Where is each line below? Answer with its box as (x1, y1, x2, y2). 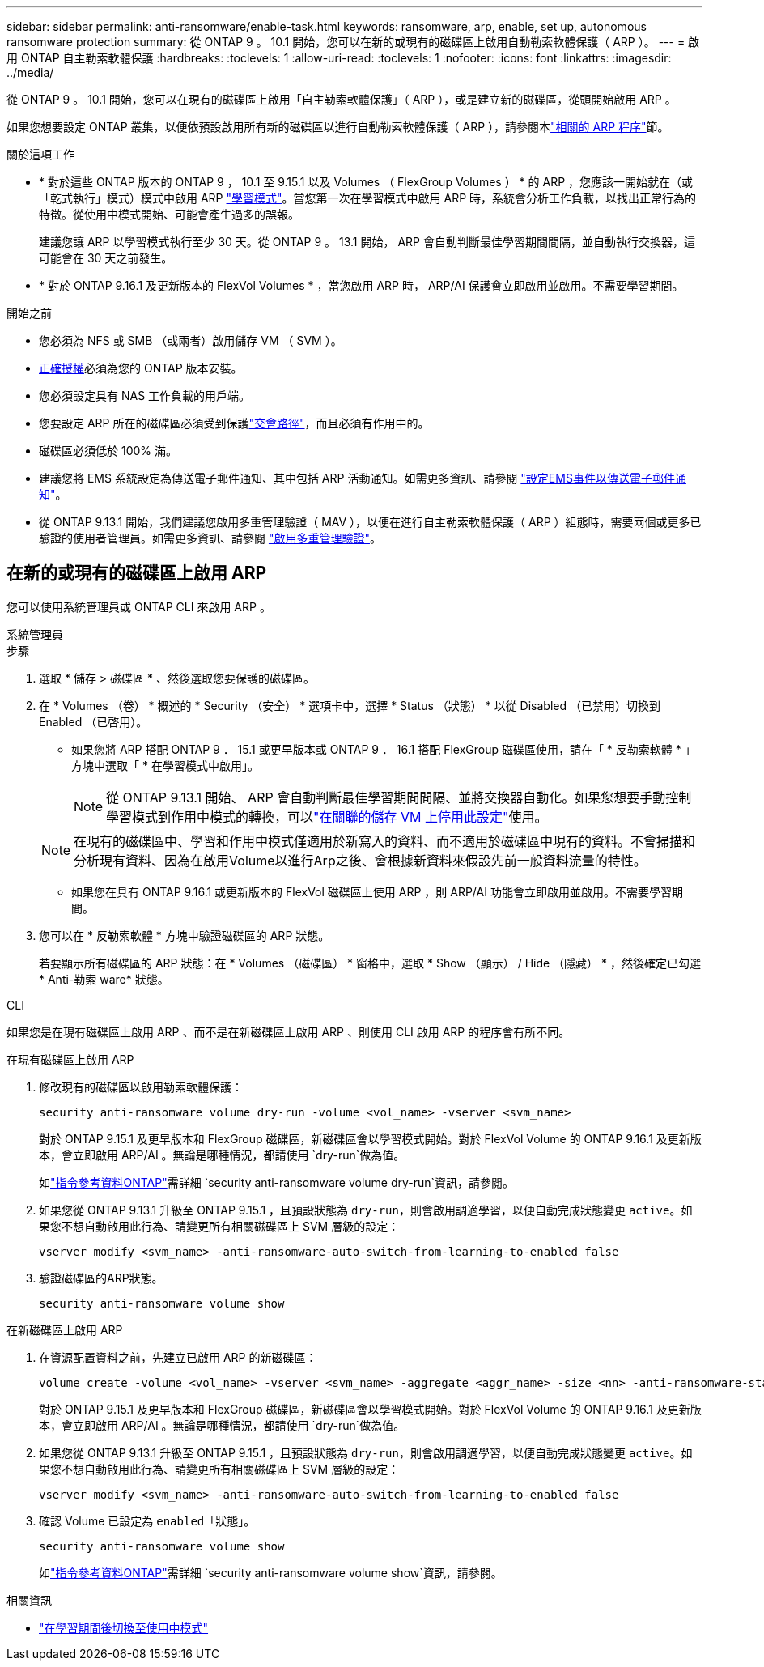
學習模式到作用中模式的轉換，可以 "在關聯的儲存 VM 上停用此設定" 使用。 (106, 808, 548, 825)
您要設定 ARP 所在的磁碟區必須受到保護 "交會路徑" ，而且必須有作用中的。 (39, 416, 430, 430)
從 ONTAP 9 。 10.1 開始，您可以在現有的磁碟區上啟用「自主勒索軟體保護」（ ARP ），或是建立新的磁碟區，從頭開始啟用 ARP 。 (6, 92, 677, 106)
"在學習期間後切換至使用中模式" (39, 1620, 209, 1635)
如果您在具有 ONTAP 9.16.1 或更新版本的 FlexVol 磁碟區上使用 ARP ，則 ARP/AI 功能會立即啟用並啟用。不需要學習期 (71, 884, 683, 899)
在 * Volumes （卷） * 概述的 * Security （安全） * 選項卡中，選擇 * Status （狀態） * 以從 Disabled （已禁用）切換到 (39, 698, 660, 712)
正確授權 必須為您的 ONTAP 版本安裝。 (39, 361, 243, 375)
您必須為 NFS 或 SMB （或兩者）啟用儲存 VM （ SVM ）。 (39, 334, 342, 347)
